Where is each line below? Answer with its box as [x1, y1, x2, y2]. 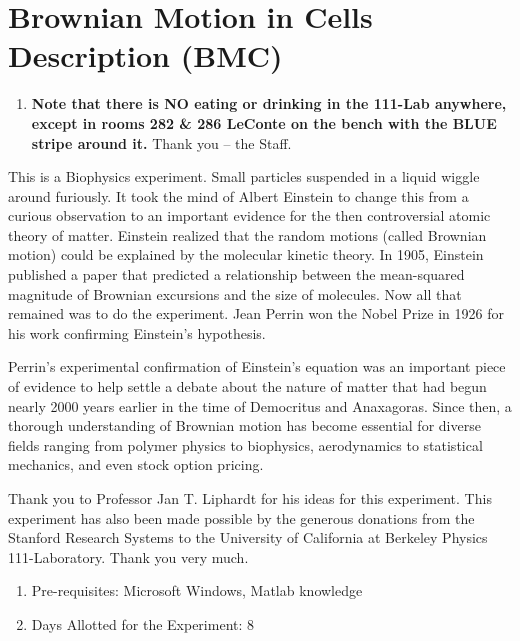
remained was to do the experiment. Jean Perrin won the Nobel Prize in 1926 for [8, 303, 504, 324]
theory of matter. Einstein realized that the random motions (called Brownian [8, 224, 487, 245]
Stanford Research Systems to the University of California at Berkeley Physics [8, 527, 488, 548]
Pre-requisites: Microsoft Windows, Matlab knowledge [31, 580, 363, 601]
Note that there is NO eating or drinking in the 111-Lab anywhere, [31, 93, 507, 114]
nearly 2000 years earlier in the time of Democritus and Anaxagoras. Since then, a [8, 395, 512, 416]
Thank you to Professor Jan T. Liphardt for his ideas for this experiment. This [8, 488, 492, 508]
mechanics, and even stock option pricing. [8, 454, 264, 475]
